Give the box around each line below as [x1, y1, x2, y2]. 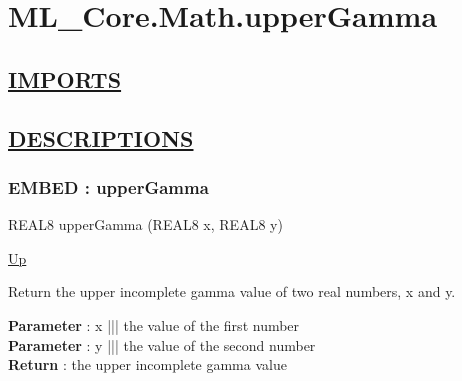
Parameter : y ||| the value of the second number [8, 334, 316, 355]
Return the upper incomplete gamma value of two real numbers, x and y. [8, 281, 456, 302]
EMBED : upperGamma [8, 174, 209, 199]
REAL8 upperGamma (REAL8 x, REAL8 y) [8, 214, 283, 235]
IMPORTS [8, 63, 122, 94]
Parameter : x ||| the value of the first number [8, 314, 300, 335]
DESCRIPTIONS [8, 122, 194, 153]
